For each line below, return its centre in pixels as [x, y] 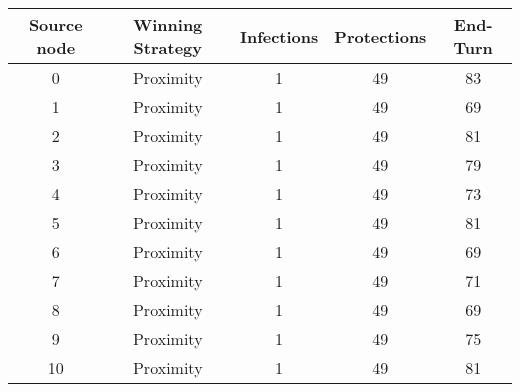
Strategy [167, 47]
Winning [168, 24]
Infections [279, 36]
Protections [380, 36]
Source [55, 24]
